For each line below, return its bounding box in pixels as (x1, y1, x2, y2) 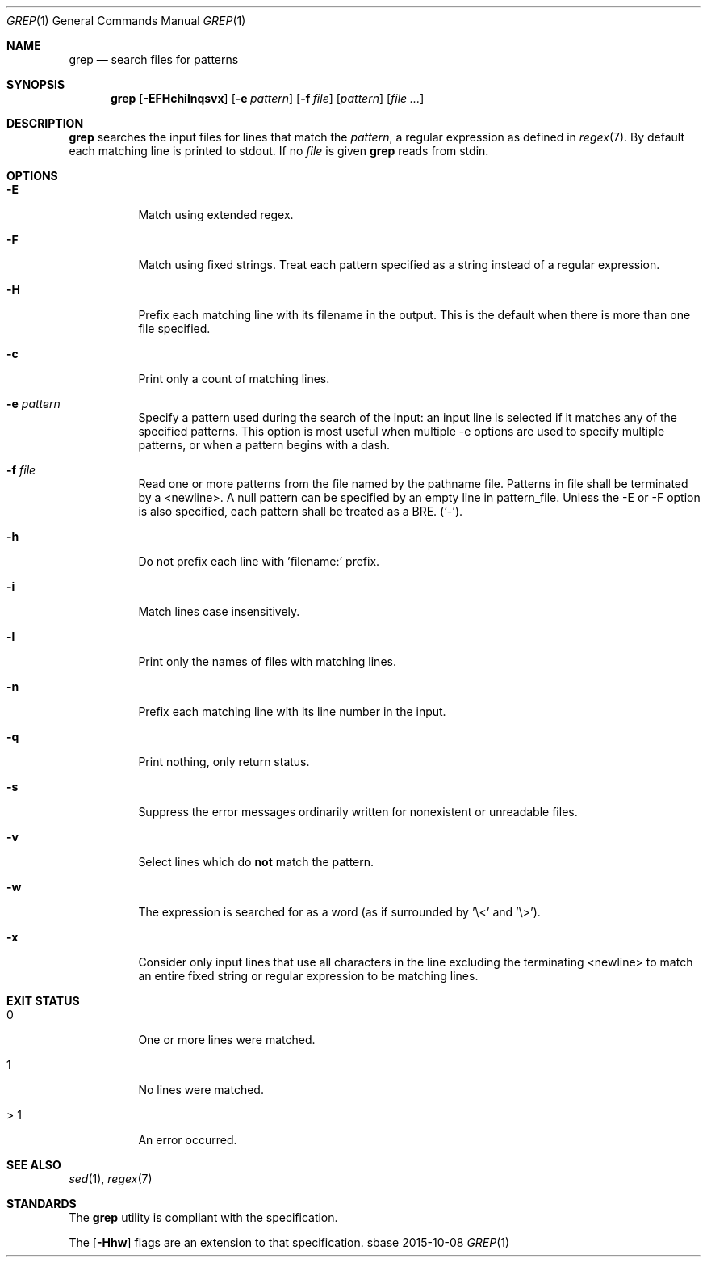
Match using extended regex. (138, 208, 294, 221)
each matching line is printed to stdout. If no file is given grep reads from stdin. (69, 144, 489, 158)
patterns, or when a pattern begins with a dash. (138, 438, 391, 452)
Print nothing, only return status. (138, 755, 310, 768)
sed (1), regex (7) (69, 1172, 153, 1185)
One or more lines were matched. (138, 1033, 316, 1046)
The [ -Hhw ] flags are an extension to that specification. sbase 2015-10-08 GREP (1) (69, 1236, 510, 1249)
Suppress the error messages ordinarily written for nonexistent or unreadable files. (138, 805, 578, 819)
